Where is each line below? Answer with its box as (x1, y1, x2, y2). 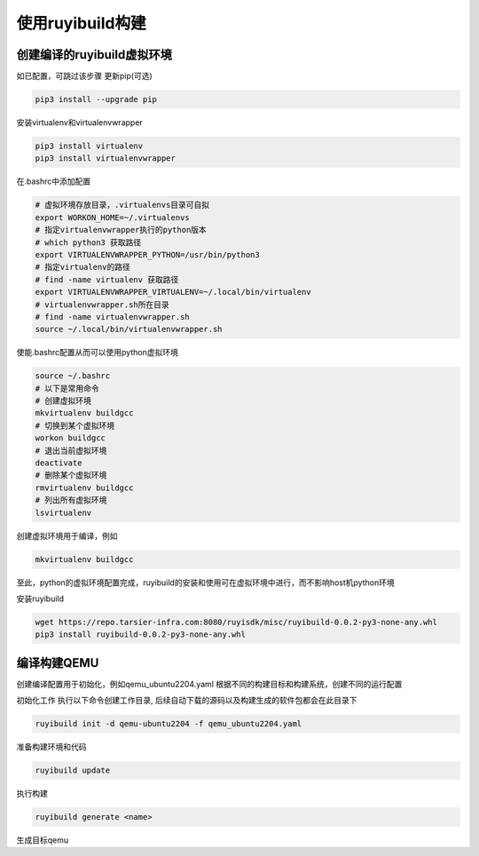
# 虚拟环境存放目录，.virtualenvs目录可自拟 (35, 200, 210, 210)
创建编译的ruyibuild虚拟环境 (16, 47, 172, 62)
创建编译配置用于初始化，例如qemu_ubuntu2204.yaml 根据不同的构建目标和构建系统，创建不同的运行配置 (16, 678, 403, 689)
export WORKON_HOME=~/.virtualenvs (35, 212, 190, 222)
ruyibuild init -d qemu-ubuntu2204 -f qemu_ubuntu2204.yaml (35, 719, 302, 729)
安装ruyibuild (16, 593, 65, 604)
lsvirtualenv (35, 507, 92, 518)
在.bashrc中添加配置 (16, 176, 91, 186)
